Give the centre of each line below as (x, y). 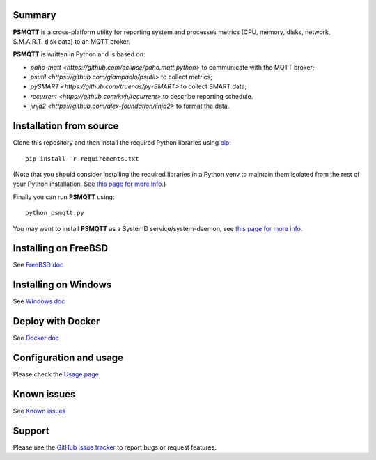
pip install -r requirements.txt (82, 159)
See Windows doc (39, 301)
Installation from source (66, 126)
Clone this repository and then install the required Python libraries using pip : (122, 143)
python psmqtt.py (55, 213)
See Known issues (39, 411)
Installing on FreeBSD (60, 248)
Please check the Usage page (56, 374)
